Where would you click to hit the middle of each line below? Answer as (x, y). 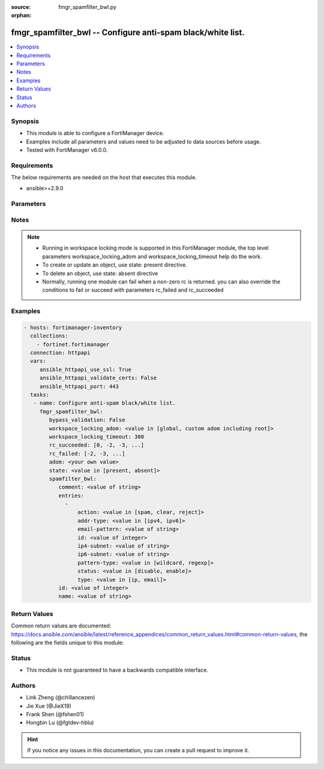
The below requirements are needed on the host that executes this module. (104, 178)
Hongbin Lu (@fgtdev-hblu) (60, 723)
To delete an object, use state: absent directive (100, 273)
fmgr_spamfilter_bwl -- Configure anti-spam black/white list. (128, 33)
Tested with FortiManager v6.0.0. (67, 149)
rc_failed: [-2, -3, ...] (87, 454)
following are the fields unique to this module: (67, 642)
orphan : (21, 16)
